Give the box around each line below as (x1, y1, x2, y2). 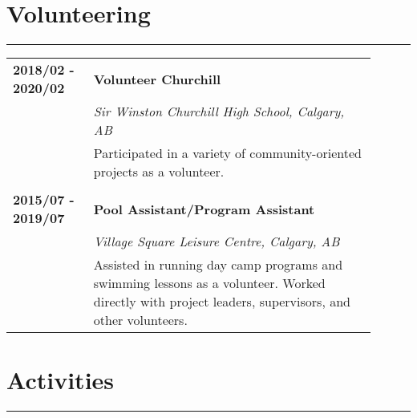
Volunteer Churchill (93, 69, 221, 88)
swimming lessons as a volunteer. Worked (93, 274, 326, 293)
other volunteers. (93, 310, 188, 330)
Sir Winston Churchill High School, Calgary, (93, 102, 345, 121)
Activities (6, 363, 115, 396)
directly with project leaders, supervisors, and (93, 292, 350, 311)
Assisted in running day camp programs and (93, 255, 343, 274)
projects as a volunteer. (93, 162, 225, 181)
